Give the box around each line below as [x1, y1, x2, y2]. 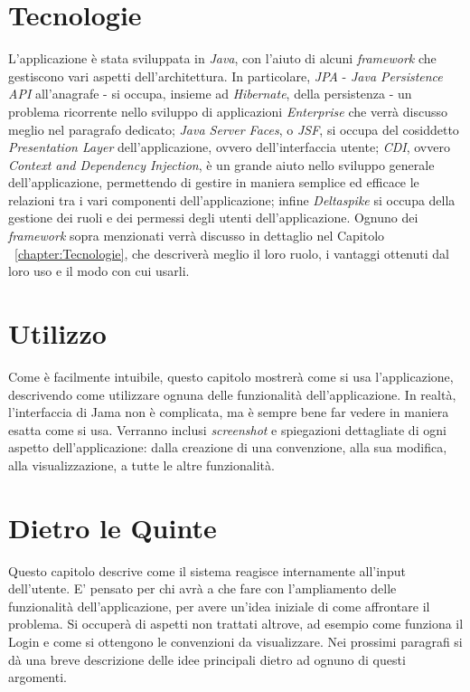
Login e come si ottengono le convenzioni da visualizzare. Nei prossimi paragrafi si [8, 632, 463, 651]
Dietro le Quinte [8, 508, 217, 545]
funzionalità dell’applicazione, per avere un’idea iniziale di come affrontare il [8, 596, 430, 615]
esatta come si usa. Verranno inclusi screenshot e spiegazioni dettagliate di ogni [8, 420, 446, 439]
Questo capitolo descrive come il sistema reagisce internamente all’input [8, 561, 406, 580]
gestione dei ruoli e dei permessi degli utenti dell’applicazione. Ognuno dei [8, 208, 418, 227]
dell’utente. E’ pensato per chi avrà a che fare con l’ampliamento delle [8, 579, 397, 598]
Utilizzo [8, 315, 107, 352]
